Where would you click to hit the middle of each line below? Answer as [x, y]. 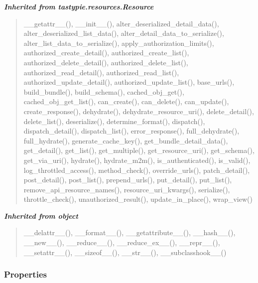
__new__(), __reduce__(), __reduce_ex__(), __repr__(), [122, 242]
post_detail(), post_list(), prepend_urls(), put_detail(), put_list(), [128, 180]
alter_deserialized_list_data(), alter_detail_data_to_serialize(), [124, 33]
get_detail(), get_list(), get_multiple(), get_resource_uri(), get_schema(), [139, 150]
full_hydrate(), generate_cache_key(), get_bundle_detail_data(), [126, 140]
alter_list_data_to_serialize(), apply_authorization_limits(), [119, 43]
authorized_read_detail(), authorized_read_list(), [101, 72]
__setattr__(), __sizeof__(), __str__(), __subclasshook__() [125, 252]
